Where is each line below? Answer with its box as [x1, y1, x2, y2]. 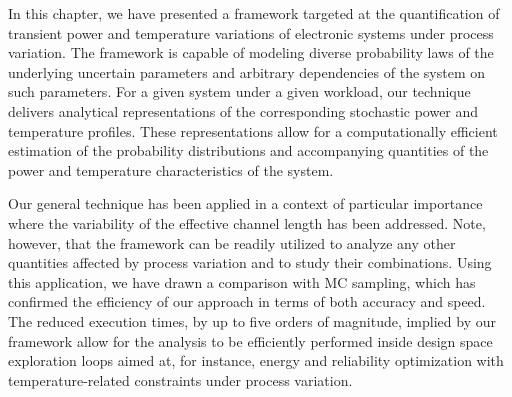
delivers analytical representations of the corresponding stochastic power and [8, 100, 479, 121]
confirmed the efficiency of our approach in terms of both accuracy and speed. [8, 291, 486, 312]
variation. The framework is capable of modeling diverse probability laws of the [8, 42, 494, 63]
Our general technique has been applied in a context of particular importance [8, 193, 483, 214]
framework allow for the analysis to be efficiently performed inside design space [8, 330, 493, 351]
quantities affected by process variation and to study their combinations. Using [8, 252, 492, 273]
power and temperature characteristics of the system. [8, 159, 334, 180]
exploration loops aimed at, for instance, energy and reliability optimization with [8, 350, 504, 371]
